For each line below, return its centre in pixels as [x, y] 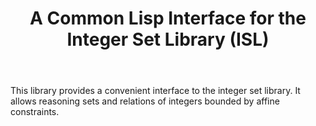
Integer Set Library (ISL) [168, 39]
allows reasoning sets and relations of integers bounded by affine [145, 101]
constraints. [35, 112]
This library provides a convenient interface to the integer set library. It [155, 91]
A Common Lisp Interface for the [168, 18]
